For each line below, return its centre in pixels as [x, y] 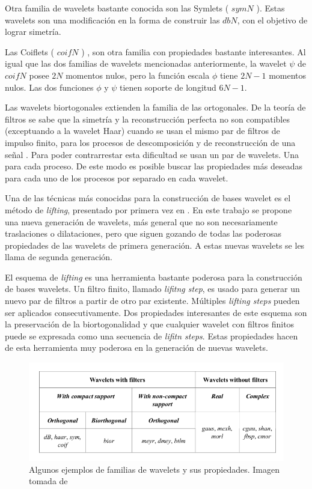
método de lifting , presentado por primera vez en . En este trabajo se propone [148, 209]
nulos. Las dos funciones [49, 87]
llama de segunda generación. [59, 257]
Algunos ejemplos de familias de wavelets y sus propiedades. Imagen [154, 469]
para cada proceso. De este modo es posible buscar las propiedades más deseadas [154, 166]
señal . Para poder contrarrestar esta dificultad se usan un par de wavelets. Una [152, 154]
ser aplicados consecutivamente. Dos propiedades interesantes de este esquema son [156, 312]
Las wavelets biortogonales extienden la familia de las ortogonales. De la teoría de [155, 107]
